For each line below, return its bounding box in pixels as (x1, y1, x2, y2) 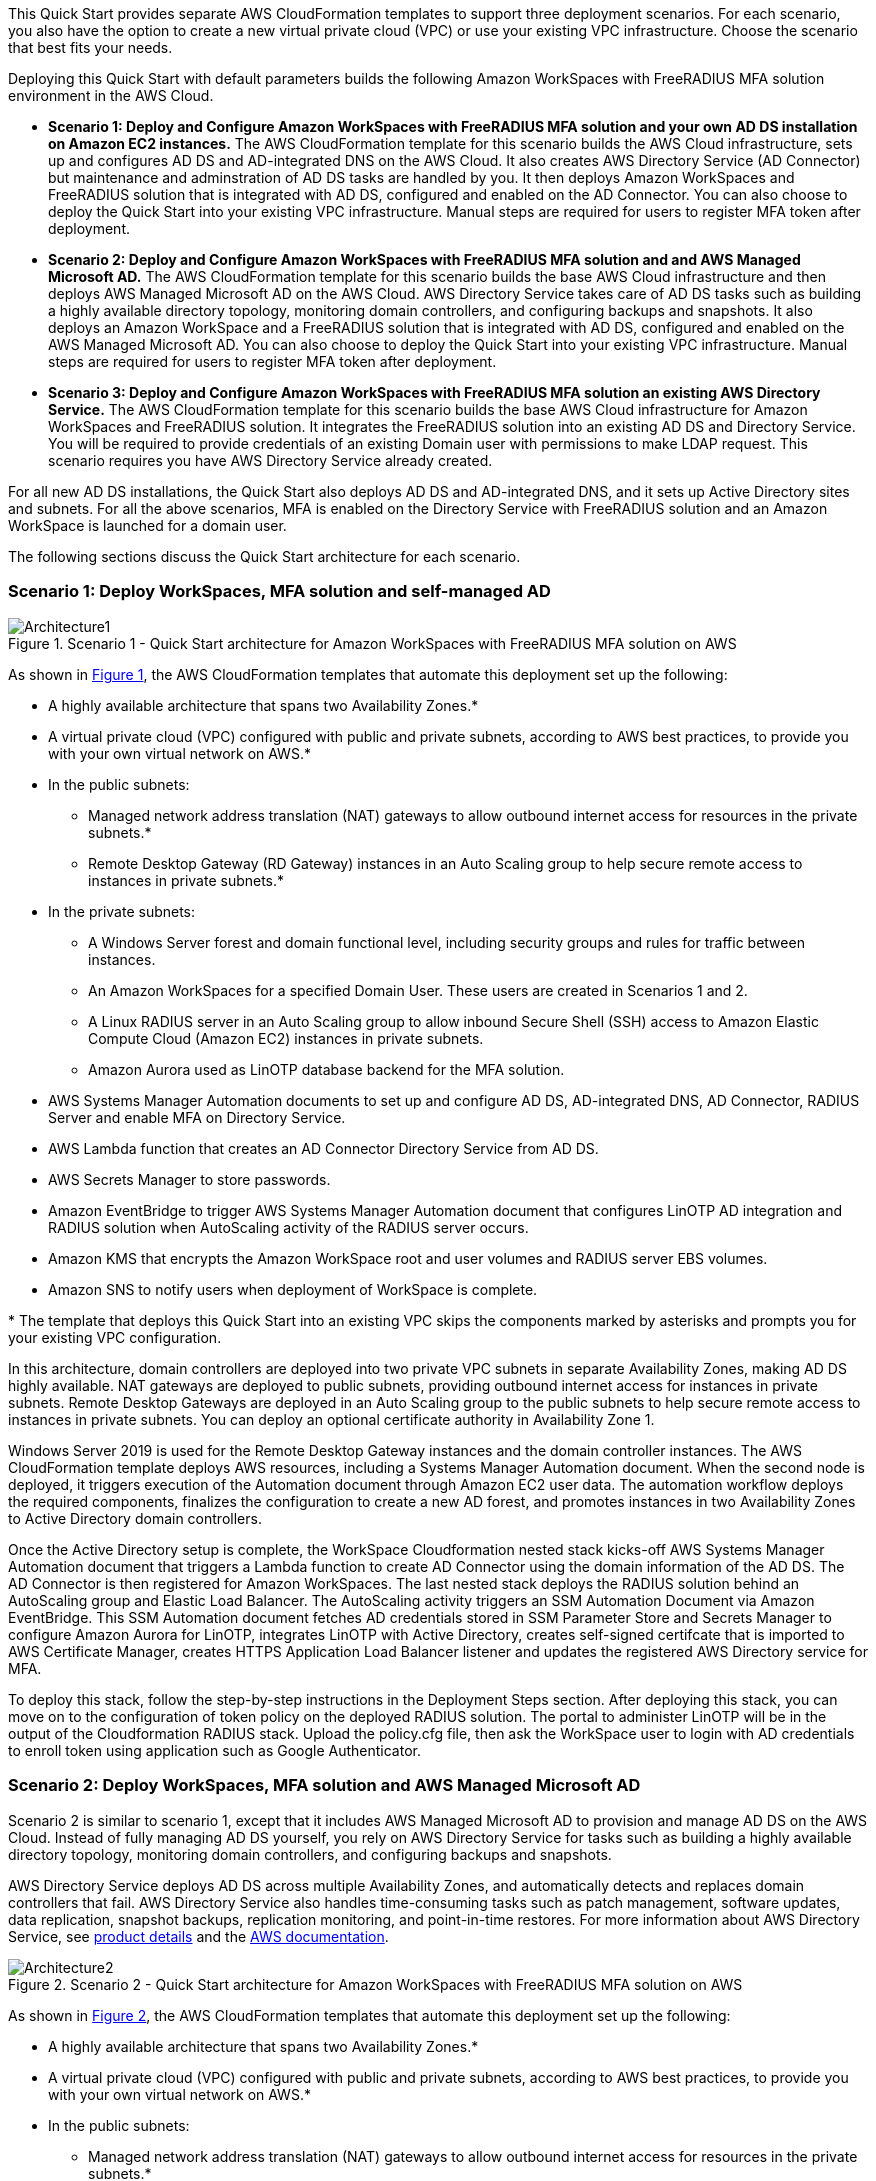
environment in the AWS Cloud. (8, 87, 214, 104)
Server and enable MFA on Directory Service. (48, 1108, 346, 1126)
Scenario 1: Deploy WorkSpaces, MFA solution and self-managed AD (8, 581, 551, 602)
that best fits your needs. (8, 39, 173, 56)
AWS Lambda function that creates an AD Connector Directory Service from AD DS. (48, 1139, 599, 1157)
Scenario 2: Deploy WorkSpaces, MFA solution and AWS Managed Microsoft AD (8, 1775, 641, 1796)
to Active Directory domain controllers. (8, 1509, 262, 1527)
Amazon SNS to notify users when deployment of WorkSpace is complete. (48, 1280, 538, 1298)
